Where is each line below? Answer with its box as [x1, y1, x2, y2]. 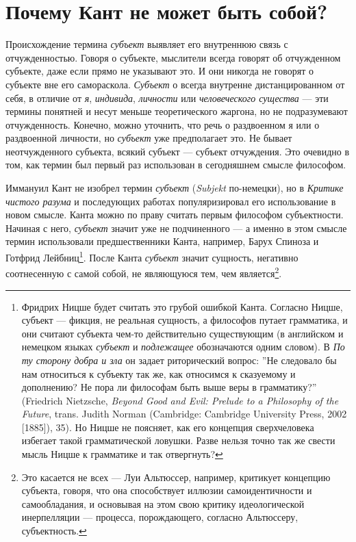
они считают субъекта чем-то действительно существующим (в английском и [21, 326, 344, 340]
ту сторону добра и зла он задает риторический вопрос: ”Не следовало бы [21, 352, 337, 367]
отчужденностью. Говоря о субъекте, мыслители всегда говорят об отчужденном [5, 50, 341, 64]
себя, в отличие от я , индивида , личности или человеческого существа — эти [5, 90, 329, 105]
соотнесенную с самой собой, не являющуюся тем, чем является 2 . [5, 264, 282, 280]
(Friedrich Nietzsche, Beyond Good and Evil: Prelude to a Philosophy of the [21, 393, 339, 407]
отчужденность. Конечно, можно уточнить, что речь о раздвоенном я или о [5, 117, 320, 131]
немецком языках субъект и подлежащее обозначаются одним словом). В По [21, 339, 345, 354]
